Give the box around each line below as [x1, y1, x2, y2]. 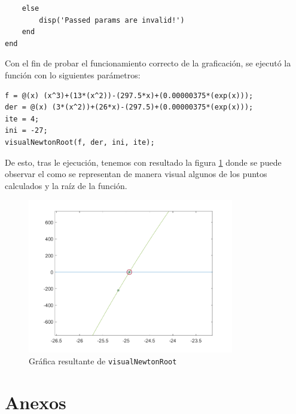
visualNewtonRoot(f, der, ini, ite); [5, 138, 155, 147]
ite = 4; [5, 114, 39, 123]
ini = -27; [5, 126, 48, 135]
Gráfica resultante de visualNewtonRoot [29, 354, 177, 367]
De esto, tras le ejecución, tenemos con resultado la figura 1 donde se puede [5, 156, 282, 168]
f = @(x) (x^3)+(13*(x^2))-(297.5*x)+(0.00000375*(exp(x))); [5, 91, 254, 100]
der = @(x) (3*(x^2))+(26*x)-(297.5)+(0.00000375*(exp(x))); [5, 103, 254, 112]
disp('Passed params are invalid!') [39, 16, 185, 25]
